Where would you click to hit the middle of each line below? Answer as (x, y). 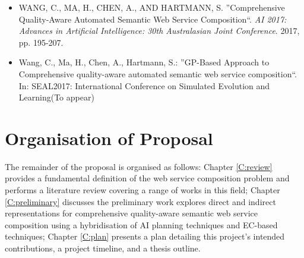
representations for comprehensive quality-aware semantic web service (132, 213)
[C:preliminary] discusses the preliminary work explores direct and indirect (140, 201)
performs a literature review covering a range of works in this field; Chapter (142, 190)
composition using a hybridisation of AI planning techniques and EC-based (141, 224)
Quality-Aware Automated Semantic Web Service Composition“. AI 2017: (153, 19)
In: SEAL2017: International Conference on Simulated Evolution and (144, 85)
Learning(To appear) (56, 97)
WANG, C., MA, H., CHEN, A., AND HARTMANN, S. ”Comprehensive (152, 7)
